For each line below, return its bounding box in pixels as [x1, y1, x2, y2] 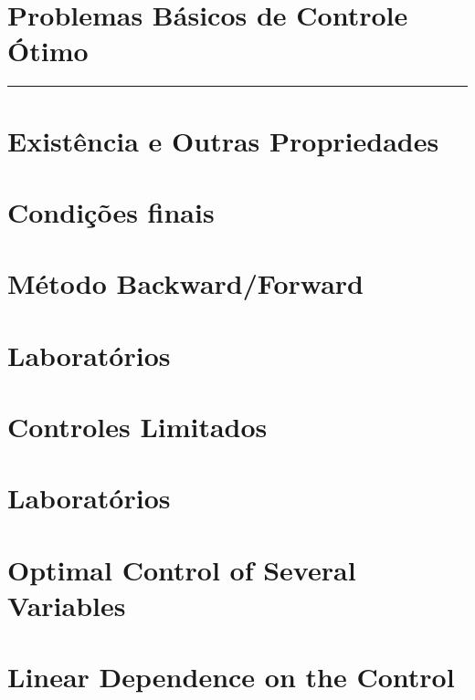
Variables [7, 586, 126, 623]
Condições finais [7, 193, 215, 230]
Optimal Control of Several [7, 550, 356, 588]
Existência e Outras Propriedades [7, 121, 439, 159]
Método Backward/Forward [7, 265, 364, 302]
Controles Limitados [7, 408, 268, 444]
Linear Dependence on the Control [7, 658, 455, 695]
